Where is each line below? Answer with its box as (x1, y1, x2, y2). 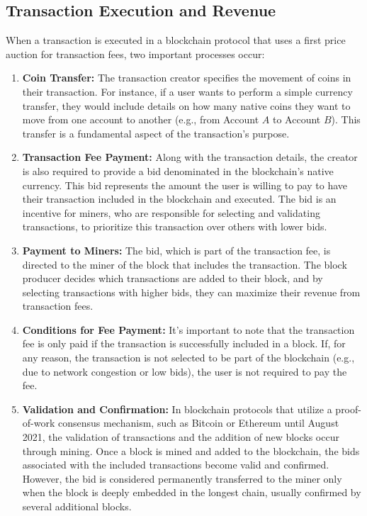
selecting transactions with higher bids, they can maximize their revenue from (22, 284, 361, 299)
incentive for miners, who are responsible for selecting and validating (22, 205, 320, 220)
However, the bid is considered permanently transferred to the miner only (22, 471, 342, 486)
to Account (272, 112, 321, 127)
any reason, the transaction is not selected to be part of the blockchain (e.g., (22, 350, 355, 365)
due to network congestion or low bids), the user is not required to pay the (22, 364, 347, 378)
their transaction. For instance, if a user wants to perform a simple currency (22, 84, 353, 99)
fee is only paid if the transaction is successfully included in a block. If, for (22, 336, 346, 351)
